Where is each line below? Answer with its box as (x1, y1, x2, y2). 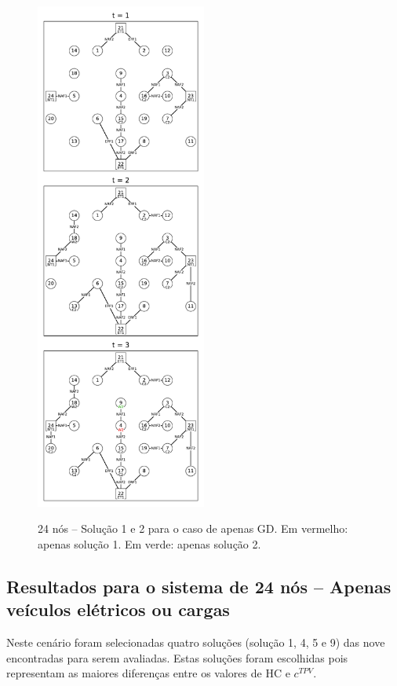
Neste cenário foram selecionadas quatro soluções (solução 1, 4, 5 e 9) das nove (6, 633, 385, 650)
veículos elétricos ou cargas (6, 597, 230, 622)
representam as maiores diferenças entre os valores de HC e (6, 665, 290, 681)
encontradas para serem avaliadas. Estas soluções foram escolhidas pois (6, 649, 348, 666)
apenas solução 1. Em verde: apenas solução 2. (38, 535, 261, 552)
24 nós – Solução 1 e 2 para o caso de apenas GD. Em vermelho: (38, 520, 348, 537)
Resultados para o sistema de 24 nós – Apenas (6, 574, 392, 598)
